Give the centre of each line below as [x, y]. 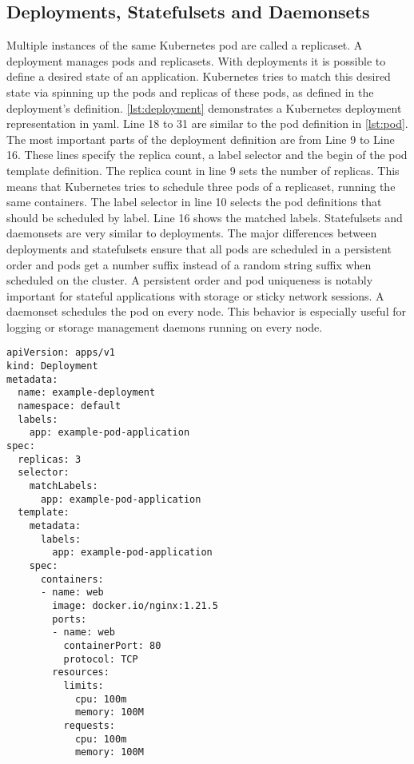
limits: [84, 685]
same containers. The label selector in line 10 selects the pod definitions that [194, 202]
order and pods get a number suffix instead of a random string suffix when [189, 264]
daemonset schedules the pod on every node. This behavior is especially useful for [206, 311]
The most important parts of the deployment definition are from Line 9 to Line [201, 139]
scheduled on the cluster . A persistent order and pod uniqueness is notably [190, 280]
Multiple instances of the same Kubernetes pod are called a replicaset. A [185, 45]
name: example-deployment [87, 393]
